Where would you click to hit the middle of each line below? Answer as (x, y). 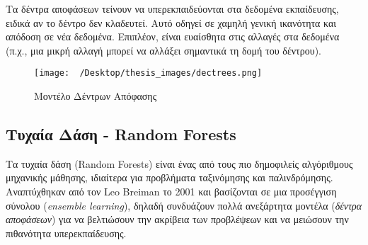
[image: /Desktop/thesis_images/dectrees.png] (148, 73)
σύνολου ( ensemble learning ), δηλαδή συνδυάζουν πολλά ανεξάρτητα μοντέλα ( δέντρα (184, 205)
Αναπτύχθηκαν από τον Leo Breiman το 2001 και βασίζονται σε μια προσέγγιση (171, 192)
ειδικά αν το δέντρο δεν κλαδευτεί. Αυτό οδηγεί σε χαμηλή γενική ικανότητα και (171, 22)
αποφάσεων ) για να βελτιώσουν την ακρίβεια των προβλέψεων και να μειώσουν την (177, 219)
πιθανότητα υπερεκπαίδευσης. (66, 233)
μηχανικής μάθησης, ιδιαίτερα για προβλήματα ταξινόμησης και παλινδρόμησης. (169, 177)
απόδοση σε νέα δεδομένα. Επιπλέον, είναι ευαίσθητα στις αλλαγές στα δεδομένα (173, 36)
